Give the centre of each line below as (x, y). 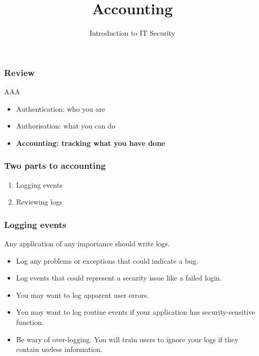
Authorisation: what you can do (66, 126)
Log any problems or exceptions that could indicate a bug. (107, 260)
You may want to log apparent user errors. (82, 295)
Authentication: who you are (61, 108)
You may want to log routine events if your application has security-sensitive (136, 312)
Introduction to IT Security (132, 33)
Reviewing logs (39, 202)
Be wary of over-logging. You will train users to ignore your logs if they (127, 339)
